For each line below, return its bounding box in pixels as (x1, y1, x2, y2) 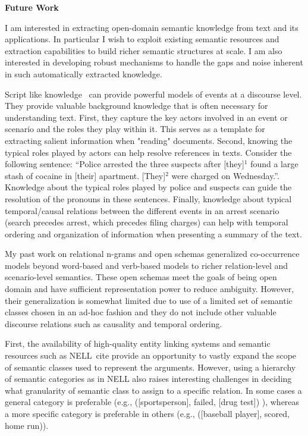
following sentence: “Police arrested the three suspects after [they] (5, 158, 244, 170)
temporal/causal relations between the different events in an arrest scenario (5, 204, 279, 217)
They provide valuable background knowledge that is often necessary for (5, 99, 268, 112)
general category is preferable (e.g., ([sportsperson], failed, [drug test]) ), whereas (5, 396, 300, 408)
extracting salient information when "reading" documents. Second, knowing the (5, 134, 293, 146)
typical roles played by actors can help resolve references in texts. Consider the (5, 146, 292, 158)
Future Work (5, 1, 59, 13)
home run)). (5, 419, 49, 431)
